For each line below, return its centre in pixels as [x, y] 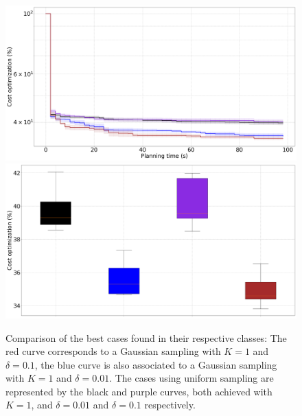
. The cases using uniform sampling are [191, 378]
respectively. [170, 405]
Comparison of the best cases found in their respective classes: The [146, 337]
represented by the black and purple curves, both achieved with [139, 391]
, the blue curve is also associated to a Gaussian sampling [156, 364]
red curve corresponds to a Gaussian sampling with [113, 351]
